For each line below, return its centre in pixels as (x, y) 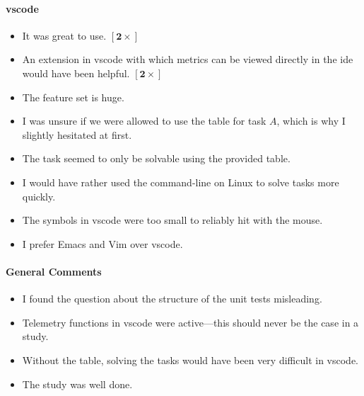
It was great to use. (64, 35)
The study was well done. (77, 384)
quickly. (39, 196)
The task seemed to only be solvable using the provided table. (156, 158)
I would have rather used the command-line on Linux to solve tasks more (181, 182)
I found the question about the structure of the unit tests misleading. (172, 299)
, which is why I (311, 121)
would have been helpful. (76, 73)
